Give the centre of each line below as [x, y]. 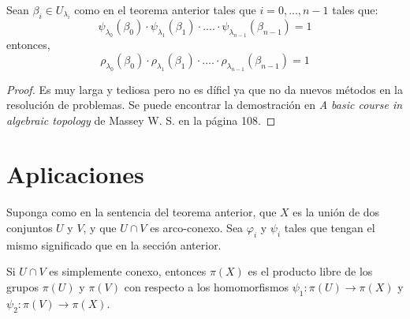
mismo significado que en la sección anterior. [114, 244]
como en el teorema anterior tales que [165, 9]
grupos [22, 286]
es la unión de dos [336, 212]
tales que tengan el [330, 227]
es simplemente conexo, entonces [128, 271]
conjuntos [30, 227]
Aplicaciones [75, 174]
